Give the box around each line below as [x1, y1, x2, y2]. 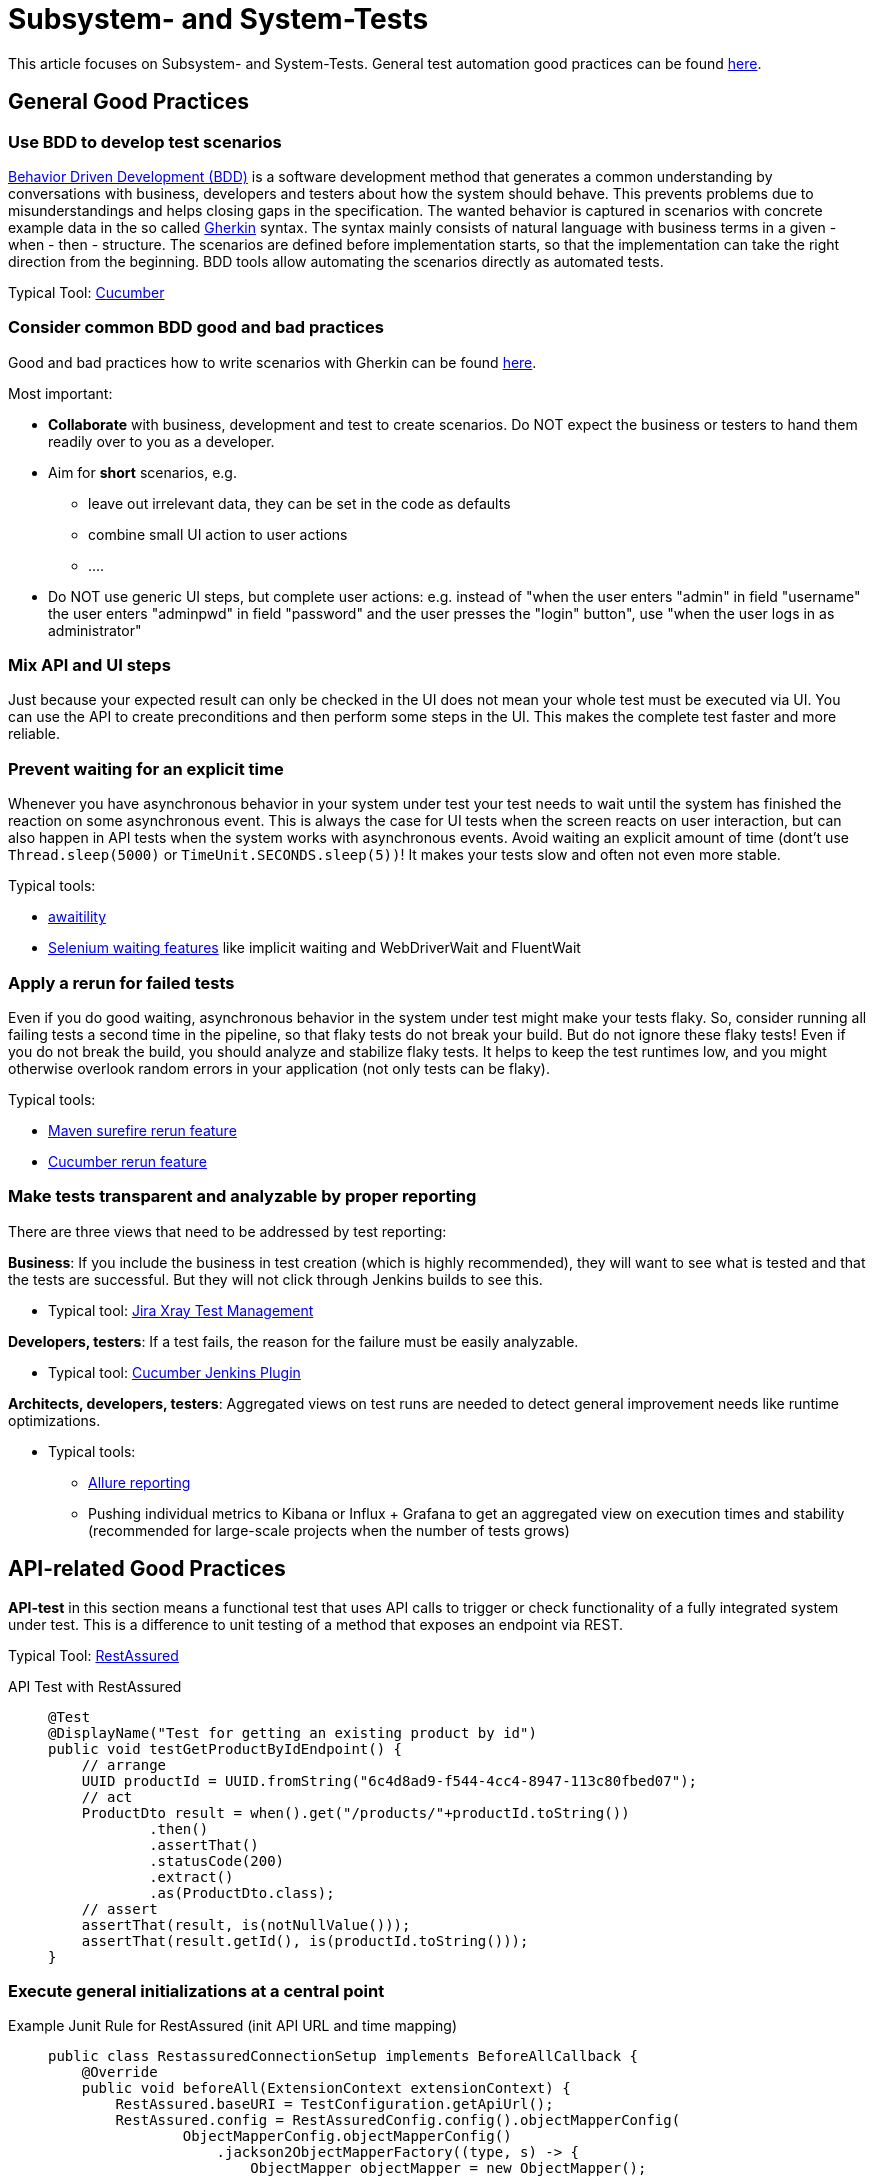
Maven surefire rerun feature [48, 1121, 237, 1139]
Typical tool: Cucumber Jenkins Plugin [48, 1363, 301, 1381]
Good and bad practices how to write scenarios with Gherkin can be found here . [8, 353, 537, 371]
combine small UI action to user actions [88, 525, 348, 543]
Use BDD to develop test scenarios [8, 131, 282, 152]
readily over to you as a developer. [48, 432, 275, 450]
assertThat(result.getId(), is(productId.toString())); [81, 1932, 529, 1949]
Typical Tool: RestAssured [8, 1646, 179, 1664]
